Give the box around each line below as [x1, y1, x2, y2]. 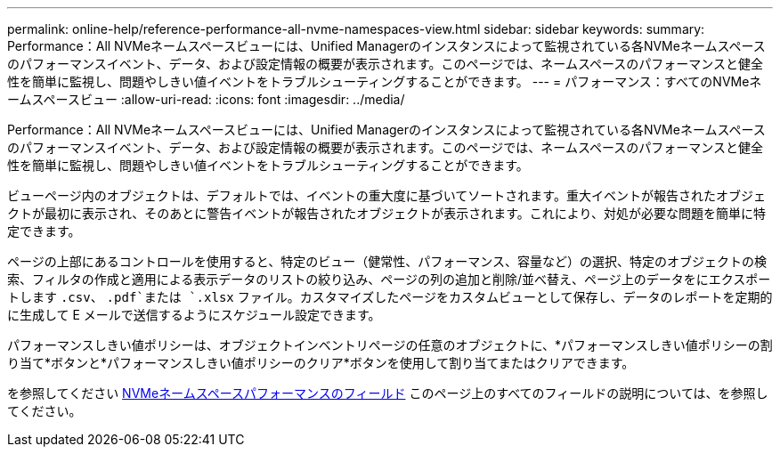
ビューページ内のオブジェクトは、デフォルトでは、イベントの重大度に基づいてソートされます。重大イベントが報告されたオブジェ [7, 188, 766, 203]
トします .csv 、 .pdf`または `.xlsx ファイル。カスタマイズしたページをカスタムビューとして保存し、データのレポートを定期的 [7, 289, 773, 304]
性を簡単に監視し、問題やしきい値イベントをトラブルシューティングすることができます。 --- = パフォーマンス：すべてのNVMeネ [7, 74, 762, 89]
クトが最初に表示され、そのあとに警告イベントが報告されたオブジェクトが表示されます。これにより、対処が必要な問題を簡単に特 [7, 206, 766, 221]
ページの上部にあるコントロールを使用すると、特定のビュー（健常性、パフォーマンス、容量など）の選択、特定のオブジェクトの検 [7, 254, 767, 269]
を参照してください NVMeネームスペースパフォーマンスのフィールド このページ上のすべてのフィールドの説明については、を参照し [7, 385, 768, 401]
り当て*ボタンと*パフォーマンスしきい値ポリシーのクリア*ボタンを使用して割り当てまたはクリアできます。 [7, 355, 635, 370]
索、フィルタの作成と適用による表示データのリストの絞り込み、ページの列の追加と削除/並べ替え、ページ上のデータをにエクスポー [7, 272, 771, 287]
